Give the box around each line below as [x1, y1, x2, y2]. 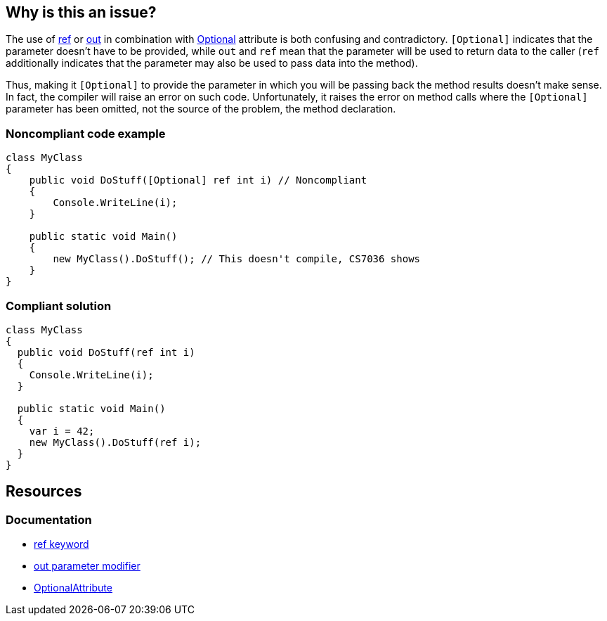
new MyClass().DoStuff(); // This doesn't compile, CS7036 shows [53, 253, 421, 265]
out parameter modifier [34, 560, 141, 572]
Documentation [6, 512, 92, 527]
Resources [6, 482, 82, 501]
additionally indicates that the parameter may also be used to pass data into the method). [6, 57, 418, 70]
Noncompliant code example [6, 126, 166, 141]
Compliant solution [6, 298, 112, 313]
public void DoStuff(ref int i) [17, 346, 195, 358]
